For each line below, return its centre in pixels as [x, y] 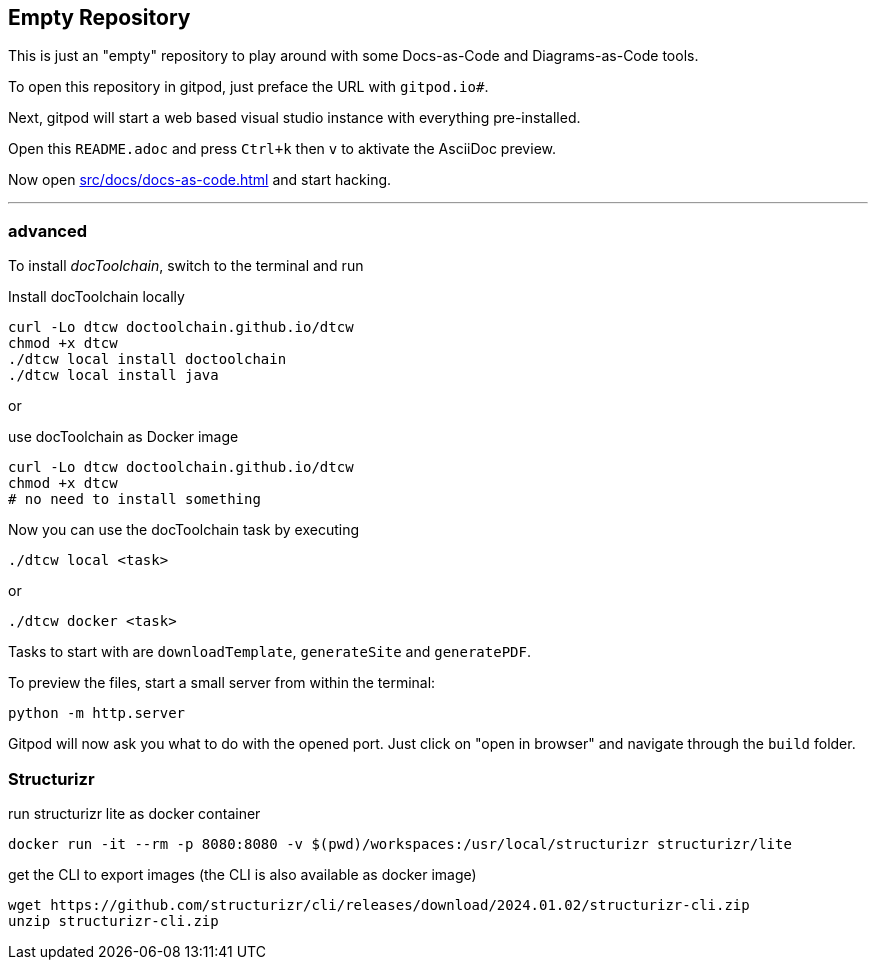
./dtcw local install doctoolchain [147, 359]
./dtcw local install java [113, 375]
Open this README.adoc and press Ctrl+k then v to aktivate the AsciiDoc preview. [282, 149]
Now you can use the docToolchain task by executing [184, 530]
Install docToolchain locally [96, 297]
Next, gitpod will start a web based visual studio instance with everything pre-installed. [294, 118]
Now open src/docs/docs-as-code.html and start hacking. [200, 180]
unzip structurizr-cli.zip [113, 920]
